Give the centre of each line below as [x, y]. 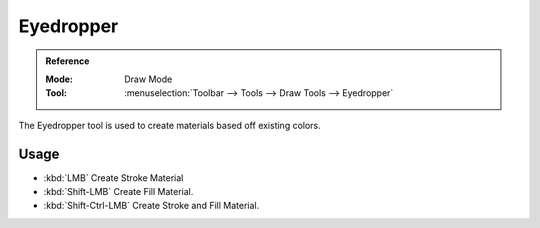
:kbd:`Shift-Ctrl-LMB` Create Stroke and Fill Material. [151, 206]
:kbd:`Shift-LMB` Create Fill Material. [118, 192]
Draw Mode [148, 79]
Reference [67, 61]
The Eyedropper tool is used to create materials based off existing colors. [170, 125]
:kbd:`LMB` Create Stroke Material [113, 177]
